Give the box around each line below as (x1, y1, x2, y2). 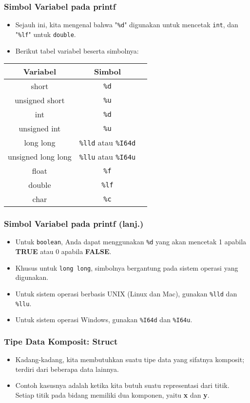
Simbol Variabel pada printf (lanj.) (4, 218, 144, 230)
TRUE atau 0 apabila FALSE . (15, 246, 112, 256)
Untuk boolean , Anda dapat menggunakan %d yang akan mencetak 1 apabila (15, 237, 247, 247)
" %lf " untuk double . (15, 29, 76, 39)
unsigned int (19, 123, 61, 134)
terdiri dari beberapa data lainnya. (15, 364, 119, 374)
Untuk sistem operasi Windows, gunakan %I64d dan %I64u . (15, 314, 192, 325)
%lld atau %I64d (79, 137, 136, 148)
